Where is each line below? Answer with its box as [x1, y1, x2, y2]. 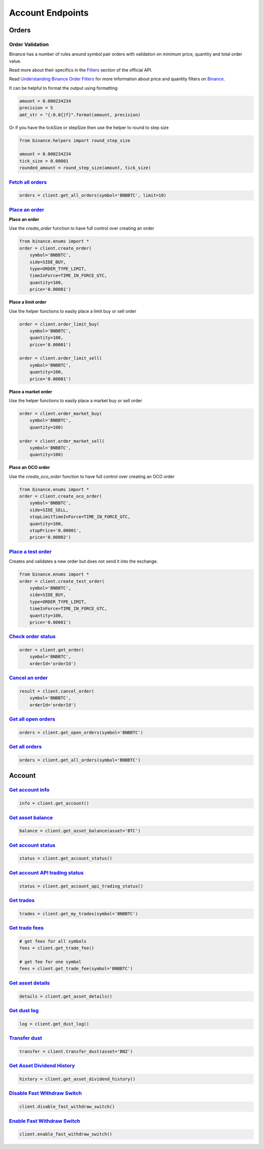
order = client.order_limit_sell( [19, 356, 102, 361]
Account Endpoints [9, 7, 89, 18]
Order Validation [9, 41, 49, 48]
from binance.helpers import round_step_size [19, 138, 131, 143]
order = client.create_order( [19, 245, 92, 251]
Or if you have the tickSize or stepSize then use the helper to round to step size [9, 124, 169, 130]
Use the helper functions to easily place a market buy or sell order [9, 398, 142, 404]
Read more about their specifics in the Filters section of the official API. [9, 67, 153, 73]
